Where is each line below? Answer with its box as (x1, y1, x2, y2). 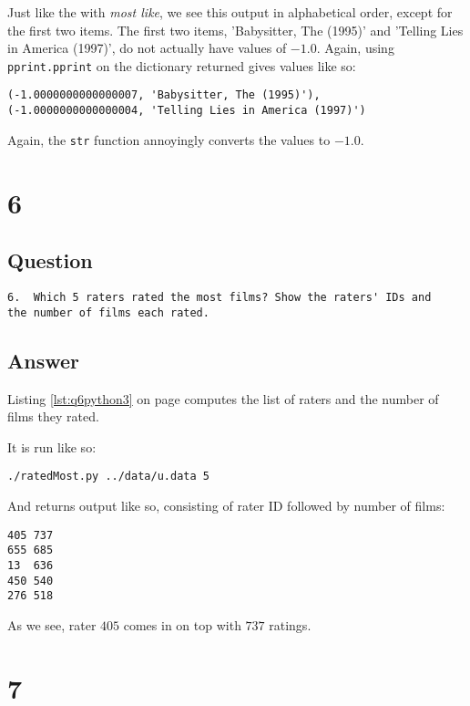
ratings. (269, 615, 312, 634)
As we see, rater (7, 615, 97, 634)
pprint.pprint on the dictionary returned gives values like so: (7, 56, 356, 75)
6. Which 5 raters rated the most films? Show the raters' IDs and (7, 290, 432, 304)
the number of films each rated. (7, 306, 209, 319)
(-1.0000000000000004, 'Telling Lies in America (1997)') (7, 104, 366, 118)
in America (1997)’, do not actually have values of (7, 38, 287, 57)
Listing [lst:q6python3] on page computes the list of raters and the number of (7, 389, 439, 408)
